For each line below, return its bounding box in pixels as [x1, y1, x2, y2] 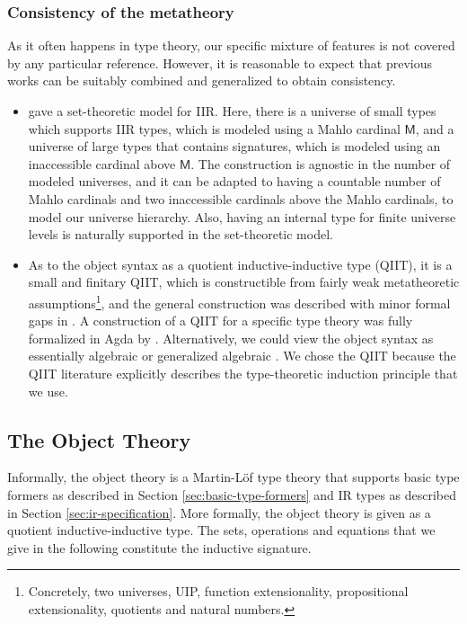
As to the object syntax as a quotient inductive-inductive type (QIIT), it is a [28, 254, 453, 273]
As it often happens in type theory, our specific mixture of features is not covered [7, 36, 455, 55]
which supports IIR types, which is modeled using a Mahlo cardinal [28, 119, 401, 138]
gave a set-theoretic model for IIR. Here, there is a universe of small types [28, 102, 436, 120]
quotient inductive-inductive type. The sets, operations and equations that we [7, 521, 436, 539]
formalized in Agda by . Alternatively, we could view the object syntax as [28, 328, 434, 347]
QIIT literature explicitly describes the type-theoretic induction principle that [28, 363, 458, 382]
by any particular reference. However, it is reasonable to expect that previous [7, 53, 432, 72]
